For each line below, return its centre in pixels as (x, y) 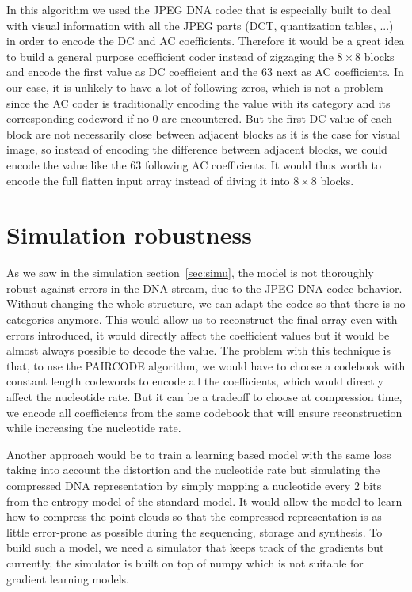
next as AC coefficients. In (340, 72)
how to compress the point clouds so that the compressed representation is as (194, 516)
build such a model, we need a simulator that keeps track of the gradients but (195, 547)
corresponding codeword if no (78, 118)
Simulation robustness (129, 235)
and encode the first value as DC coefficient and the (132, 72)
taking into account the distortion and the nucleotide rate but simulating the (193, 470)
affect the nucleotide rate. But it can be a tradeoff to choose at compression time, (204, 397)
